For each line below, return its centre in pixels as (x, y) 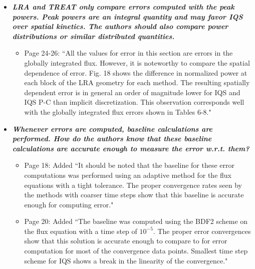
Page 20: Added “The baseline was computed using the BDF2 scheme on (136, 221)
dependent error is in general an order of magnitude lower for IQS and (132, 92)
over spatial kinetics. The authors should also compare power (120, 26)
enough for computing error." (69, 204)
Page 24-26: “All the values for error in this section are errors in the (129, 53)
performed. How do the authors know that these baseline (112, 139)
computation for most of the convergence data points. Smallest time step (136, 251)
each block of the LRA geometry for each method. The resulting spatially (137, 82)
